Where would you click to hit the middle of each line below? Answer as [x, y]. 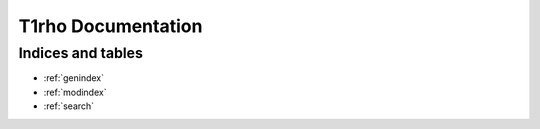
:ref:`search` [69, 106]
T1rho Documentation [110, 26]
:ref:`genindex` [74, 78]
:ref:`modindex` [75, 92]
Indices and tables [81, 53]
